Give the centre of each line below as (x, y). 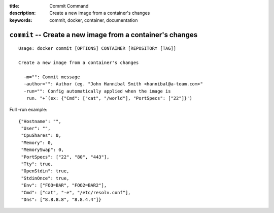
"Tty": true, (37, 164)
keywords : (21, 20)
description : (23, 13)
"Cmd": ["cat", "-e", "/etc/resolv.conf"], (76, 192)
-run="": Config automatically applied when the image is (97, 91)
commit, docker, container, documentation (94, 20)
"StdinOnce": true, (45, 178)
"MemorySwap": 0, (43, 150)
